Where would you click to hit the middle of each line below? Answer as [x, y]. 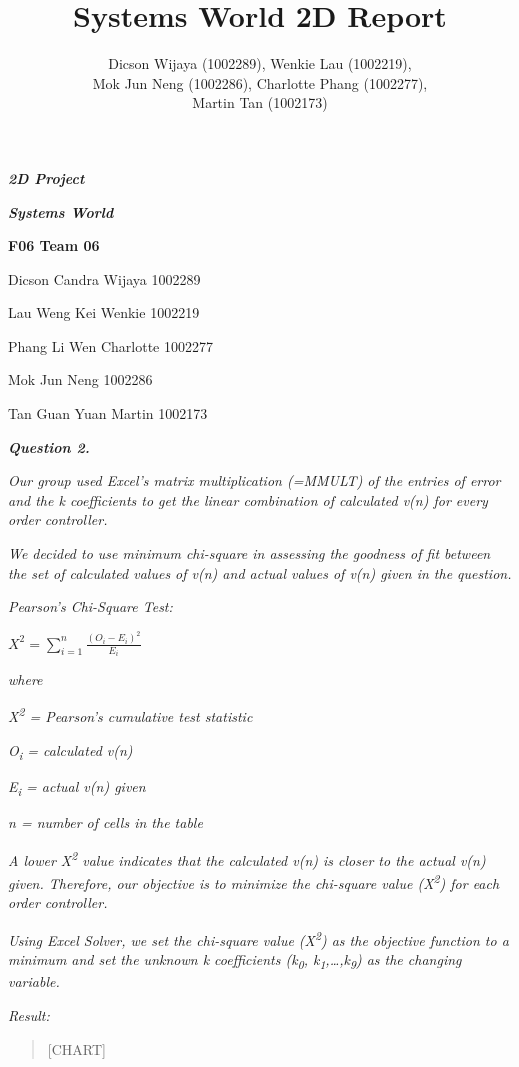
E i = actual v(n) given [77, 787]
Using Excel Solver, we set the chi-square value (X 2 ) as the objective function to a [258, 938]
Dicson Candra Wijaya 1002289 [104, 278]
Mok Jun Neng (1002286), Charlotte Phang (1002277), [260, 82]
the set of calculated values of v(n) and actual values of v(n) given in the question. [260, 572]
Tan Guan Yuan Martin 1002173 [108, 413]
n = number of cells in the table [105, 822]
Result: [29, 1014]
